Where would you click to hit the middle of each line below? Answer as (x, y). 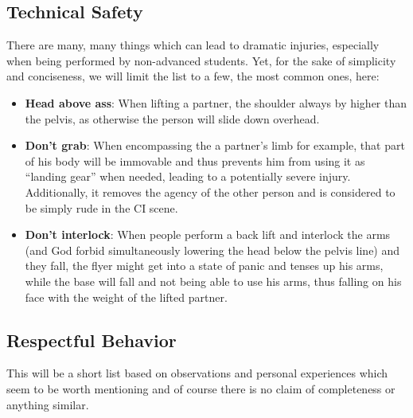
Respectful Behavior (92, 340)
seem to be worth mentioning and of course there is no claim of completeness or (201, 388)
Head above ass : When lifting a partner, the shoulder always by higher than (216, 102)
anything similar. (48, 404)
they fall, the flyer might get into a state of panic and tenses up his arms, (204, 266)
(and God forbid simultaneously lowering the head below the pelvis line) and (212, 250)
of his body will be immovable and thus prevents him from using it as (195, 160)
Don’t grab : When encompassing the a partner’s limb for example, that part (215, 145)
